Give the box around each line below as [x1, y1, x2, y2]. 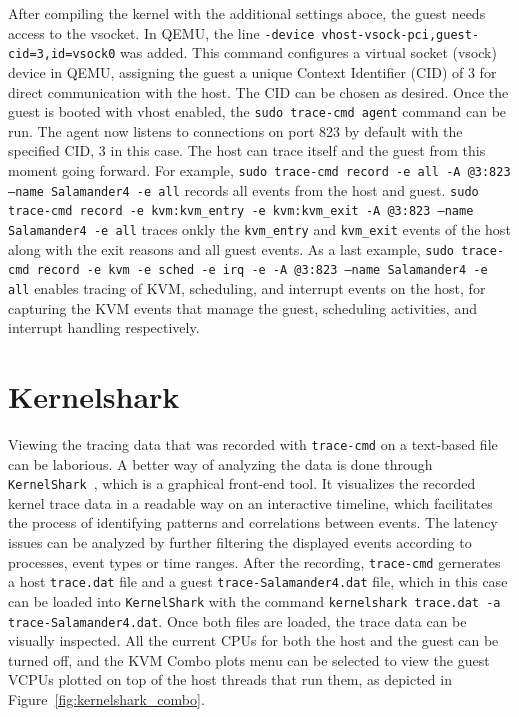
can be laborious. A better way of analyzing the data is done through [8, 453, 433, 474]
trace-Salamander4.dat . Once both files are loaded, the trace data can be [8, 610, 467, 631]
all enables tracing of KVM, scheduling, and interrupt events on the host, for [8, 277, 486, 298]
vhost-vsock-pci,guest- [321, 27, 480, 42]
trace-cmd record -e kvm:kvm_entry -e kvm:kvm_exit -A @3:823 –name [8, 204, 474, 219]
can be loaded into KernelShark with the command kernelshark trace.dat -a [8, 590, 501, 611]
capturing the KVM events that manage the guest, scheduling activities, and [8, 297, 477, 318]
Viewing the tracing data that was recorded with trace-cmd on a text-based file [8, 433, 498, 454]
